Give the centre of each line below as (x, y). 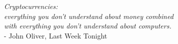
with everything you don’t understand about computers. (88, 26)
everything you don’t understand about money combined (89, 16)
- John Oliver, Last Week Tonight (56, 35)
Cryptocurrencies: (31, 6)
